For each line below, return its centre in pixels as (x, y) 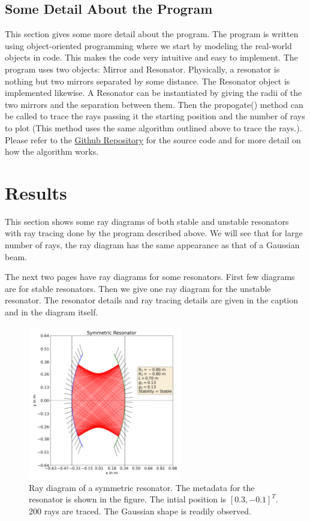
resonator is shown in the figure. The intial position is (128, 499)
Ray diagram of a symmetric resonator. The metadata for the (142, 487)
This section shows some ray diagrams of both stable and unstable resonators (147, 221)
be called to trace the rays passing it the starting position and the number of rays (155, 116)
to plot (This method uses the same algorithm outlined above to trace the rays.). (154, 127)
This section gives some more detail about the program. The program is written (152, 34)
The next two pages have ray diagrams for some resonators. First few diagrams (150, 277)
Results (36, 192)
